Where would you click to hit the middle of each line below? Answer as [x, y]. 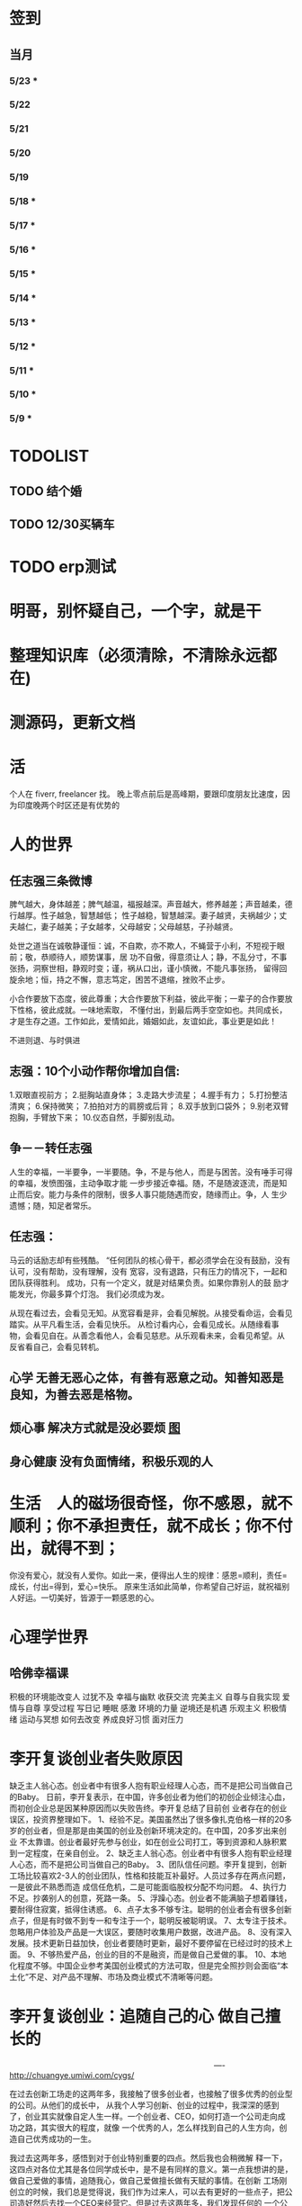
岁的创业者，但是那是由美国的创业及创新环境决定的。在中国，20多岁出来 [144, 1830]
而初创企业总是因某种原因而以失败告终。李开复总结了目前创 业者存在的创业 [148, 1808]
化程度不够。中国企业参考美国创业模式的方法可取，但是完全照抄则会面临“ [145, 1965]
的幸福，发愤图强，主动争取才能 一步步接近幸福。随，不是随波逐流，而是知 [148, 1183]
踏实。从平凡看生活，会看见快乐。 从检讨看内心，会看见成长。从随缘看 [140, 1324]
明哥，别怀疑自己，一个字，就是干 [136, 611]
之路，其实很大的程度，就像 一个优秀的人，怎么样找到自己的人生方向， [148, 2128]
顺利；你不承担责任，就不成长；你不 [143, 1526]
